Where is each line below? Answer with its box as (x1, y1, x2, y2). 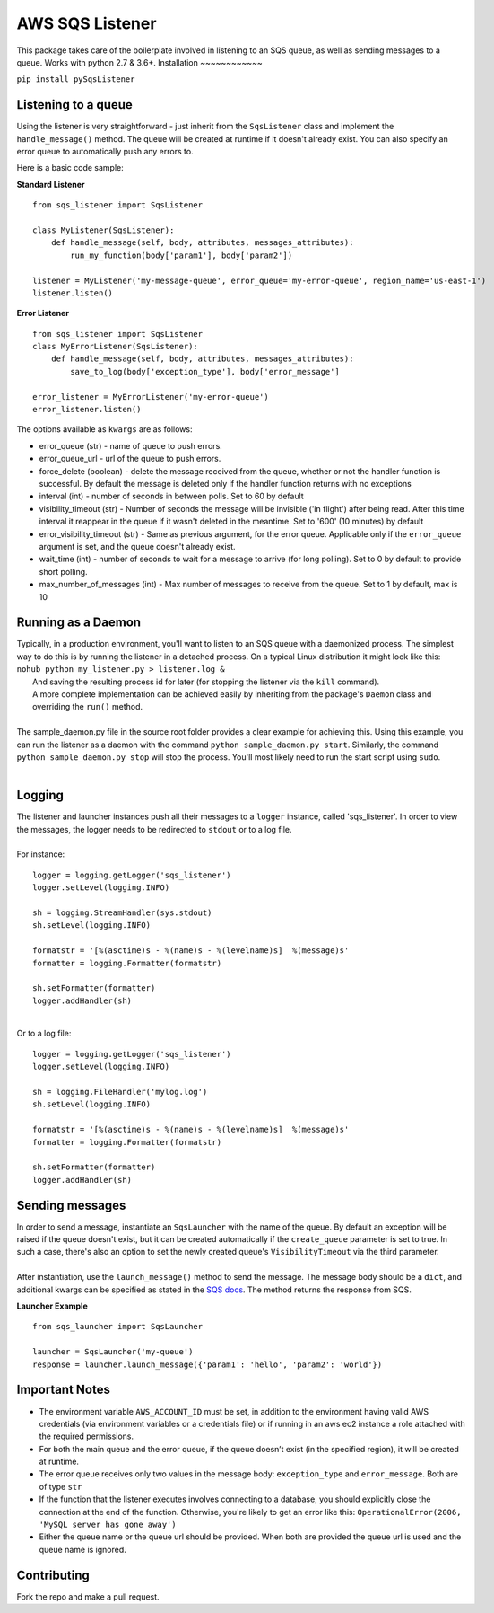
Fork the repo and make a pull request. (16, 1591, 160, 1602)
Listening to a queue (16, 97, 134, 112)
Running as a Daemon (16, 615, 142, 630)
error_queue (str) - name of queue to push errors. (39, 440, 223, 451)
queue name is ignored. (39, 1544, 127, 1555)
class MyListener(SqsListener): (32, 225, 175, 235)
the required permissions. (39, 1431, 134, 1441)
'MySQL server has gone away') (39, 1520, 177, 1530)
